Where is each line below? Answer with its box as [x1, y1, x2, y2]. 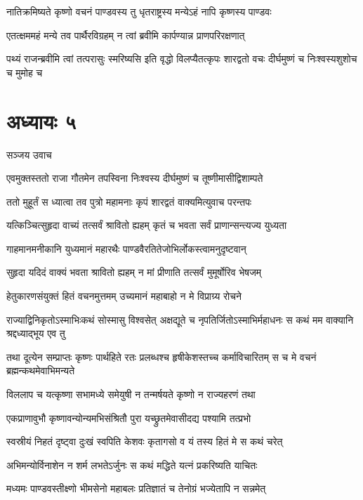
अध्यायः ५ [6, 106, 77, 135]
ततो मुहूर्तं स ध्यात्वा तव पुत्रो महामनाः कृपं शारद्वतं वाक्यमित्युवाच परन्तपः [6, 194, 252, 209]
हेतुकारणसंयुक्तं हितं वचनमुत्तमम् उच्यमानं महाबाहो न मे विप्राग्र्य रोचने [6, 289, 242, 303]
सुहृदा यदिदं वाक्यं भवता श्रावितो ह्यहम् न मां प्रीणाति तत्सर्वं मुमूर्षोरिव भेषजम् [6, 265, 262, 279]
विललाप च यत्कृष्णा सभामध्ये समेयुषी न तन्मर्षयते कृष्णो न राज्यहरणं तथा [6, 387, 256, 402]
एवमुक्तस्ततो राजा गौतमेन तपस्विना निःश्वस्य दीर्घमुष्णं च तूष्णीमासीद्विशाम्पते [6, 171, 263, 185]
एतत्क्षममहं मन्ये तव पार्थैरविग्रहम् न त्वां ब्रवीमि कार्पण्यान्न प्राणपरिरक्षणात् [6, 27, 245, 42]
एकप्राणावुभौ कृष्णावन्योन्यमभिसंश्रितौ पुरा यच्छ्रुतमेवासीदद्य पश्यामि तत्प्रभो [6, 410, 251, 425]
